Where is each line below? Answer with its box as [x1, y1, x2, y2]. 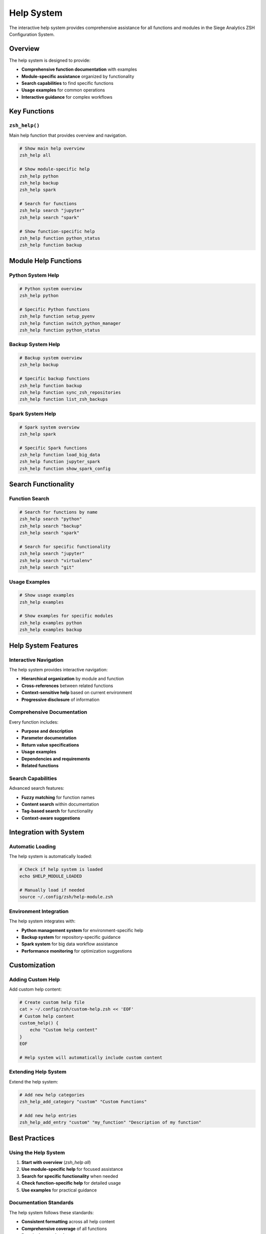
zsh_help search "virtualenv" [19, 558, 93, 563]
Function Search [9, 495, 49, 502]
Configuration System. [9, 31, 55, 37]
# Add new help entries [19, 1113, 77, 1118]
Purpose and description [21, 728, 73, 734]
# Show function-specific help [19, 229, 96, 234]
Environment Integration [9, 908, 69, 915]
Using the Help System [9, 1149, 65, 1156]
